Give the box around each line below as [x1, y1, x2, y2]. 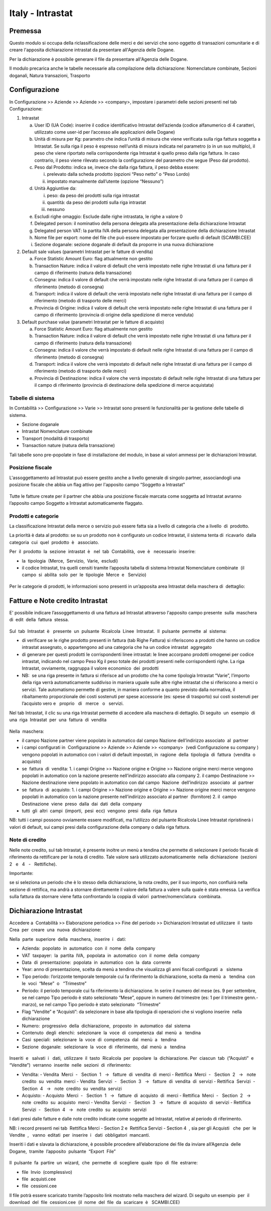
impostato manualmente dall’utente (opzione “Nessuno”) [47, 178, 164, 184]
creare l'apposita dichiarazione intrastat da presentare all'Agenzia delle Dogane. [9, 47, 175, 53]
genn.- [244, 995, 258, 1001]
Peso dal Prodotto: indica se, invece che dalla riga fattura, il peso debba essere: [34, 164, 199, 170]
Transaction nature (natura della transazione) [22, 443, 115, 449]
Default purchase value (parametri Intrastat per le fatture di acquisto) [22, 319, 165, 325]
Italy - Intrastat [9, 8, 73, 19]
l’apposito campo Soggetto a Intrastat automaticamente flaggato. [9, 500, 144, 506]
